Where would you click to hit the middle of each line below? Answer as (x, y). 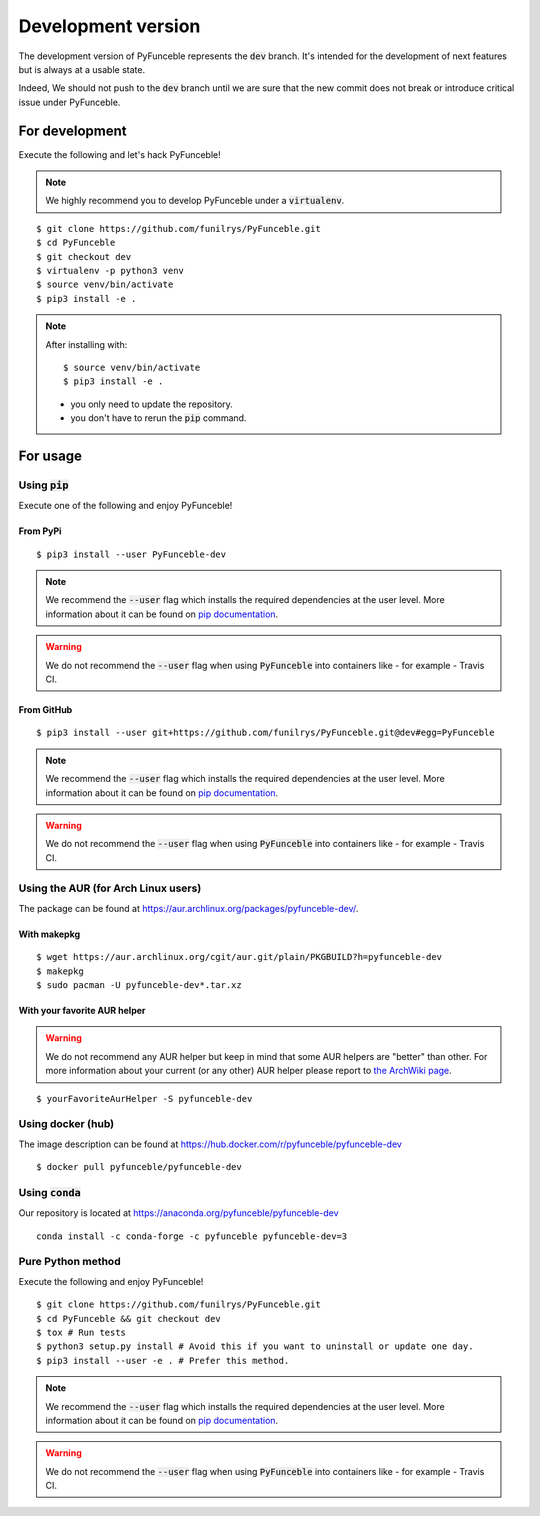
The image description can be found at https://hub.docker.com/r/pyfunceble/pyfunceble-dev (210, 1144)
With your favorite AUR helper (82, 1011)
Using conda (50, 1192)
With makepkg (49, 934)
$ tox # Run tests (81, 1332)
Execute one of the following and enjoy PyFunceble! (125, 506)
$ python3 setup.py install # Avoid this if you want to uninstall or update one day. (255, 1346)
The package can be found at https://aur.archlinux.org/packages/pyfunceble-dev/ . (188, 908)
